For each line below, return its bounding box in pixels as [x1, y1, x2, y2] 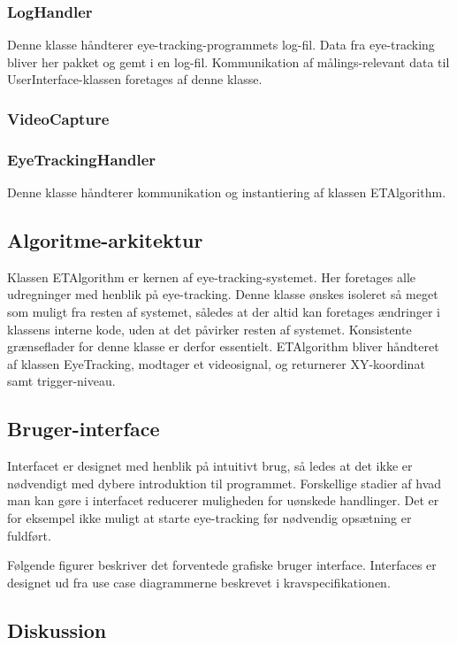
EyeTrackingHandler [7, 148, 156, 170]
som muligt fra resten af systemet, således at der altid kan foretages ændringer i [7, 303, 440, 321]
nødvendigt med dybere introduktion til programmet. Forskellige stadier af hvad [7, 473, 442, 492]
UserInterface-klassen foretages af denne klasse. [7, 70, 263, 88]
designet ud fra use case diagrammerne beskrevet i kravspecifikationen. [7, 572, 391, 591]
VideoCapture [7, 107, 110, 129]
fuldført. [7, 526, 51, 544]
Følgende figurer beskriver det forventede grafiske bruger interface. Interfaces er [7, 556, 437, 574]
